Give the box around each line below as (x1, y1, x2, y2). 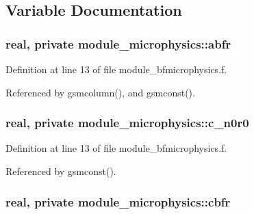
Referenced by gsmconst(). (5, 164, 116, 178)
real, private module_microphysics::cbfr (5, 193, 231, 210)
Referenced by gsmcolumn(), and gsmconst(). (5, 85, 195, 99)
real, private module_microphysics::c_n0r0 (5, 114, 249, 131)
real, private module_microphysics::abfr (5, 35, 231, 52)
